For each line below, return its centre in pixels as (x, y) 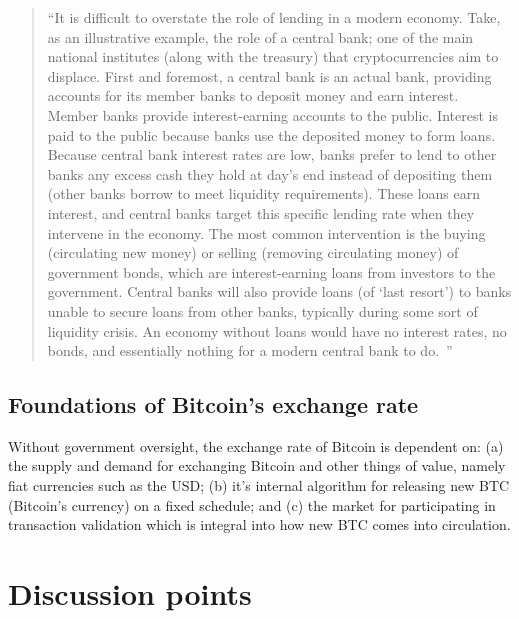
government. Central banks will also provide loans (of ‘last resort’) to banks (279, 291)
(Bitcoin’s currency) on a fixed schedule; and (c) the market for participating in (252, 504)
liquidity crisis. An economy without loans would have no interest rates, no (277, 330)
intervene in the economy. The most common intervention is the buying (266, 232)
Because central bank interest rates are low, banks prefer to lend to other (272, 154)
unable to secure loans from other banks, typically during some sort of (262, 310)
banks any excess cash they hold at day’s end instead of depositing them (270, 173)
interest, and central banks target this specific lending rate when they (261, 212)
